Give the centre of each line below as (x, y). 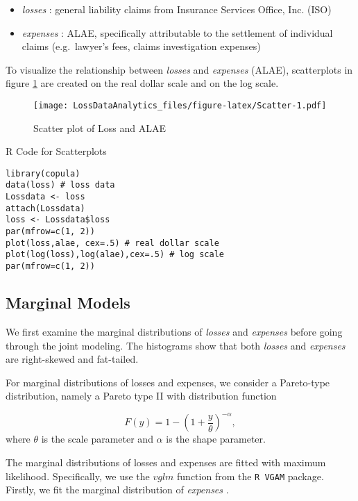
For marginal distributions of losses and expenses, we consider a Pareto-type (168, 382)
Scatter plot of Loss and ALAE (100, 128)
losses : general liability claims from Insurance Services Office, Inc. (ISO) (177, 9)
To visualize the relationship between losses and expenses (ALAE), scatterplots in (179, 69)
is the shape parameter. (216, 439)
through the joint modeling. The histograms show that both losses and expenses (176, 345)
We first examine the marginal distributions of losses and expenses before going (174, 331)
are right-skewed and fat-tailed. (72, 359)
